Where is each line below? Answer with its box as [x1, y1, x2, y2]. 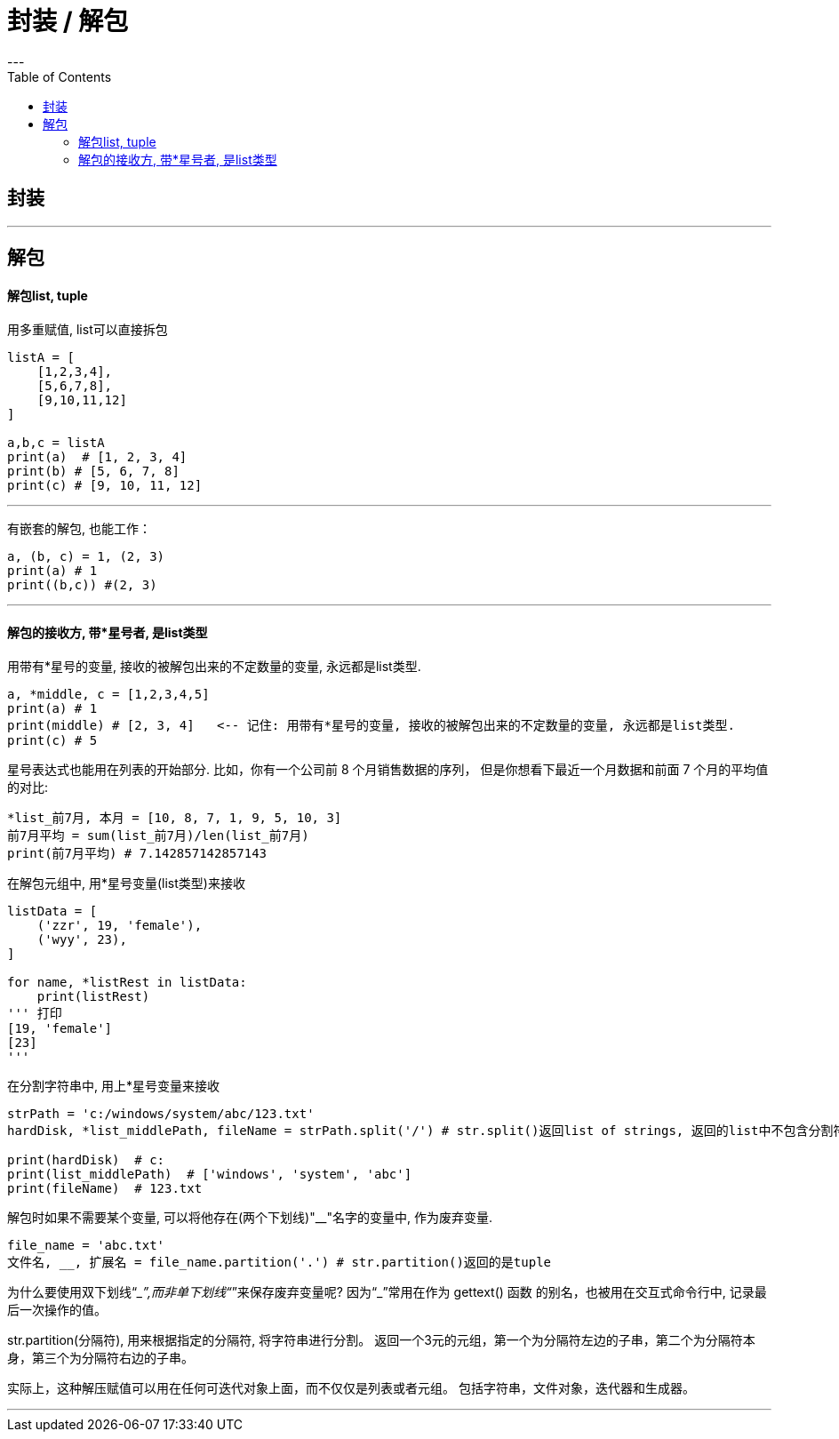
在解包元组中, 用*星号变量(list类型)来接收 [7, 875, 245, 891]
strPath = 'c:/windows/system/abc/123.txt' [7, 1107, 315, 1122]
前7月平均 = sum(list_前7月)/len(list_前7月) [7, 828, 309, 843]
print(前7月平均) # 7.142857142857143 [7, 846, 268, 861]
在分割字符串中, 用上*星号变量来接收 [7, 1078, 220, 1094]
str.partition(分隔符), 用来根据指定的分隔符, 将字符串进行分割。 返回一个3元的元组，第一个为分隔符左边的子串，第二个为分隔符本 [7, 1332, 755, 1348]
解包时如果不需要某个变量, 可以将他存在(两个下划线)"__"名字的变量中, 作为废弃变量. [7, 1210, 492, 1226]
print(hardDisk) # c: [7, 1153, 165, 1168]
